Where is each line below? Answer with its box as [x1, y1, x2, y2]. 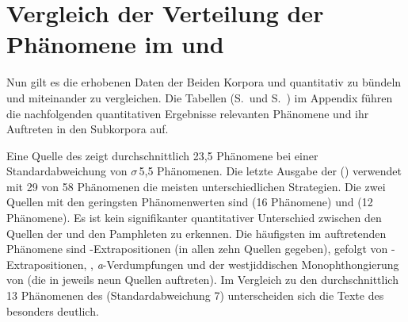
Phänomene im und [6, 28, 224, 60]
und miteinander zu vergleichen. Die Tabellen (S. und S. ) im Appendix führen [6, 89, 393, 105]
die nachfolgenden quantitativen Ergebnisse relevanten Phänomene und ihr [6, 105, 369, 121]
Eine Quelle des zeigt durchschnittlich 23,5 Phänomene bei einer [6, 147, 318, 163]
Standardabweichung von [6, 163, 128, 179]
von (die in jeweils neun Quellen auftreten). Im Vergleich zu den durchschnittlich [6, 271, 398, 288]
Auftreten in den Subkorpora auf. [6, 121, 169, 137]
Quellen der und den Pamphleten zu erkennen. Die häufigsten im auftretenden [6, 224, 387, 241]
